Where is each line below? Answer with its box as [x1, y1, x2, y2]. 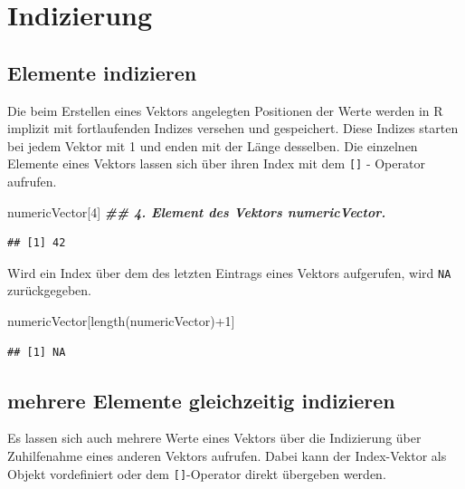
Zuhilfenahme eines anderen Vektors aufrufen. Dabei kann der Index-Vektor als [7, 446, 447, 465]
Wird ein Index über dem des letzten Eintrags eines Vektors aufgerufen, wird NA [7, 263, 451, 282]
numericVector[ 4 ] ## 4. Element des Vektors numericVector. [7, 202, 386, 221]
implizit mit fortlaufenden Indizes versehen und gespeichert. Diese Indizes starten [7, 119, 459, 138]
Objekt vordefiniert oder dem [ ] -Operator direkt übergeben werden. [7, 464, 386, 483]
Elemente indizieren [7, 58, 197, 86]
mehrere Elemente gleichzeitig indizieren [7, 386, 395, 414]
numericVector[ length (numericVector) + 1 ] [7, 312, 235, 331]
